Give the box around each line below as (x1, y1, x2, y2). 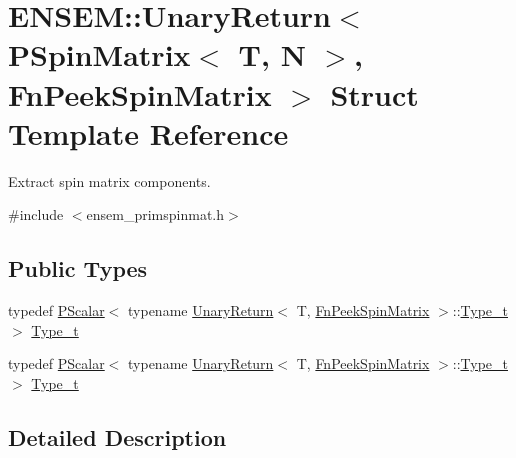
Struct (330, 73, 419, 114)
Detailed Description (8, 421, 227, 452)
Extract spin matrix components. (8, 170, 211, 191)
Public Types (8, 253, 148, 284)
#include (8, 204, 64, 225)
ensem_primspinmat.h (86, 204, 225, 225)
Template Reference (8, 112, 289, 153)
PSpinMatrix (8, 34, 191, 75)
